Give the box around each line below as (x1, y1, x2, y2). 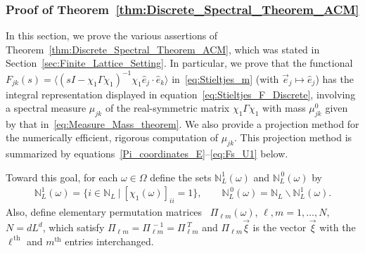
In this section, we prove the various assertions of (6, 28, 218, 43)
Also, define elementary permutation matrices (6, 205, 203, 219)
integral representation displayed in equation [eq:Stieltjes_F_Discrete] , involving (6, 86, 356, 101)
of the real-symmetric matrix (105, 100, 230, 115)
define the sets (150, 169, 212, 184)
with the (319, 220, 356, 235)
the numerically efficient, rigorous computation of (6, 130, 218, 145)
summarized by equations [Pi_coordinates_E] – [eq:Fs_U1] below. (6, 146, 288, 161)
